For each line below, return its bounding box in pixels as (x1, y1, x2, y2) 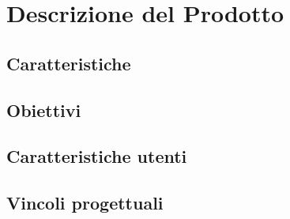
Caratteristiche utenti (6, 144, 187, 168)
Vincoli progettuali (6, 191, 164, 215)
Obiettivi (6, 97, 81, 122)
